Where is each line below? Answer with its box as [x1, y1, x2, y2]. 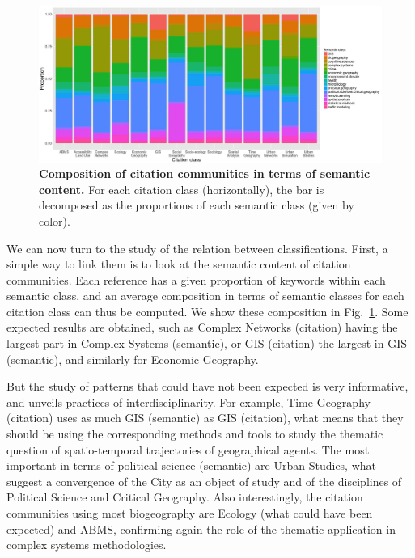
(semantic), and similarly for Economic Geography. [6, 350, 259, 367]
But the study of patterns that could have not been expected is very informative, [6, 378, 409, 395]
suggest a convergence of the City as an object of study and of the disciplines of [6, 472, 402, 489]
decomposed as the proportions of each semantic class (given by [39, 197, 354, 213]
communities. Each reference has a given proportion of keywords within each [6, 271, 386, 288]
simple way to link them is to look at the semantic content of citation [6, 256, 351, 273]
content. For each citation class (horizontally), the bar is [39, 180, 324, 197]
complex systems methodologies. [6, 536, 167, 553]
